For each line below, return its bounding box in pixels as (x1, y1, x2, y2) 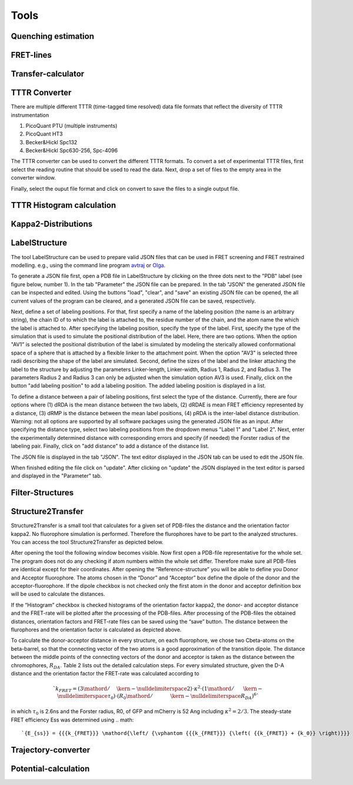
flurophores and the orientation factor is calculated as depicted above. (11, 626, 182, 633)
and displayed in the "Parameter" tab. (11, 472, 102, 479)
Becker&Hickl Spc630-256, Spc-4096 (25, 147, 118, 154)
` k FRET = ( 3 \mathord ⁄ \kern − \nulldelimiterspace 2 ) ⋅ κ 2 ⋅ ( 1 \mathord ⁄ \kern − (52, 684, 263, 693)
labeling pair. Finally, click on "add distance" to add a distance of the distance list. (11, 442, 209, 450)
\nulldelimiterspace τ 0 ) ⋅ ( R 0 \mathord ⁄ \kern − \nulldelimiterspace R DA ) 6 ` (56, 692, 259, 701)
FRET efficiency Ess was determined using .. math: (11, 716, 134, 723)
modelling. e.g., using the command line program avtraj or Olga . (11, 261, 166, 269)
